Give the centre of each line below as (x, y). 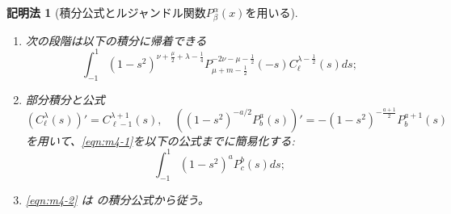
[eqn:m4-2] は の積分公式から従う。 (117, 199)
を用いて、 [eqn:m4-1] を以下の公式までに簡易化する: (160, 140)
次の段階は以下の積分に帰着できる (116, 40)
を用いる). (272, 12)
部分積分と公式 (65, 99)
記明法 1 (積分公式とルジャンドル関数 (106, 12)
